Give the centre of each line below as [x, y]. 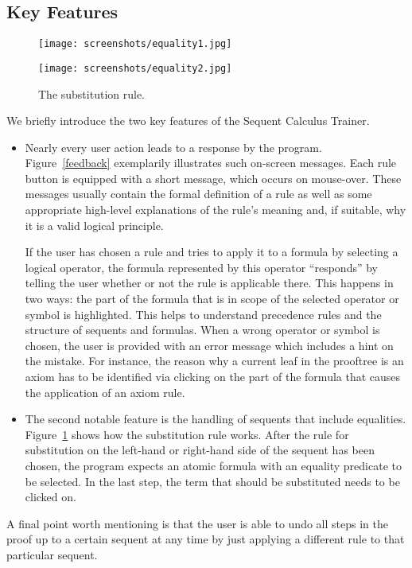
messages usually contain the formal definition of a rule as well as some [198, 194]
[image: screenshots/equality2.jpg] [135, 68]
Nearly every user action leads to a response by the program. [173, 147]
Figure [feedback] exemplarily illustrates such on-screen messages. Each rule [211, 163]
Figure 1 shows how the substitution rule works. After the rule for [187, 434]
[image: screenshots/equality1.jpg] [135, 44]
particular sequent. [52, 554]
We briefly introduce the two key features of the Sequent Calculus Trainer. [188, 121]
